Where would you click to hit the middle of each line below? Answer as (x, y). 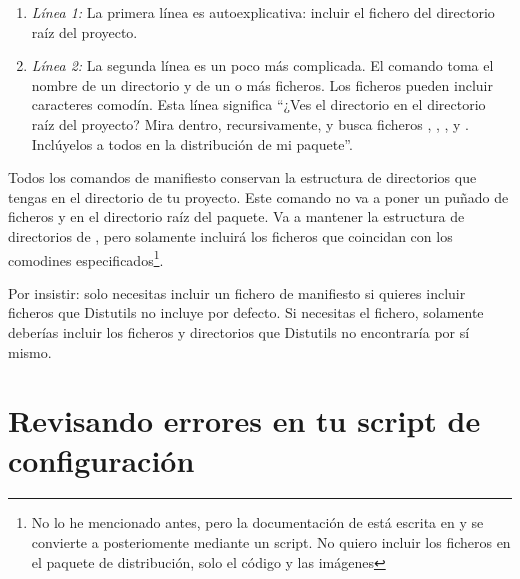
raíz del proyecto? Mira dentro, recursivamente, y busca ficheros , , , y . (250, 123)
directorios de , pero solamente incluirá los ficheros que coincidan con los (230, 235)
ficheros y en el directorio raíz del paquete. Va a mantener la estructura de (236, 216)
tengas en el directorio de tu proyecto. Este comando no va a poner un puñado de (258, 196)
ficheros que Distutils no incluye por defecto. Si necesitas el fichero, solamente (246, 312)
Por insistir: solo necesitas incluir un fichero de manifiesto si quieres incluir (237, 292)
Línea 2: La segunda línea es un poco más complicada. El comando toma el (262, 65)
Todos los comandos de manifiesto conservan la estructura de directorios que (242, 177)
